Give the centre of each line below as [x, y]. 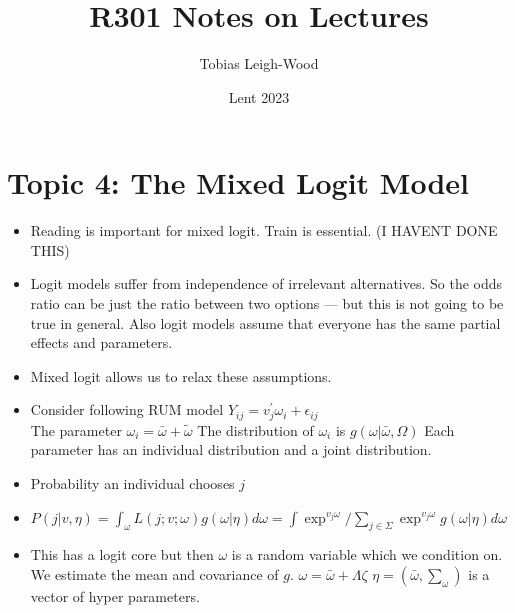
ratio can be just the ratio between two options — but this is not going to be [267, 303]
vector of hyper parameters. [115, 596]
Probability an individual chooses [132, 483]
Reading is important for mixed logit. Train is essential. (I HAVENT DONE [264, 230]
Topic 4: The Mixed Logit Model [238, 182]
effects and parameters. [101, 342]
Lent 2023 [259, 96]
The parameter [76, 429]
